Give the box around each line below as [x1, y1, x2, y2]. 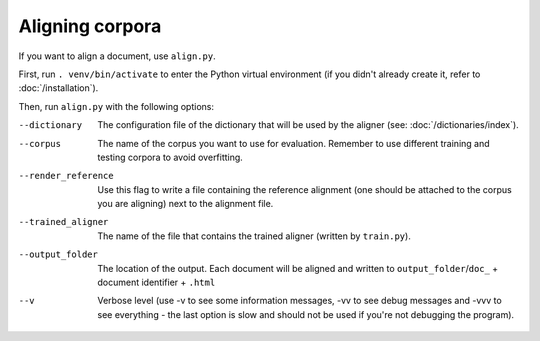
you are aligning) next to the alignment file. [97, 198, 274, 210]
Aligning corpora [18, 15, 162, 37]
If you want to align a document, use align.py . [18, 50, 216, 62]
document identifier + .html [97, 276, 216, 289]
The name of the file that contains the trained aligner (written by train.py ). [97, 230, 412, 242]
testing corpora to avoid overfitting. [97, 151, 244, 163]
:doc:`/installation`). [18, 82, 99, 94]
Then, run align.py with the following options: [18, 100, 215, 112]
